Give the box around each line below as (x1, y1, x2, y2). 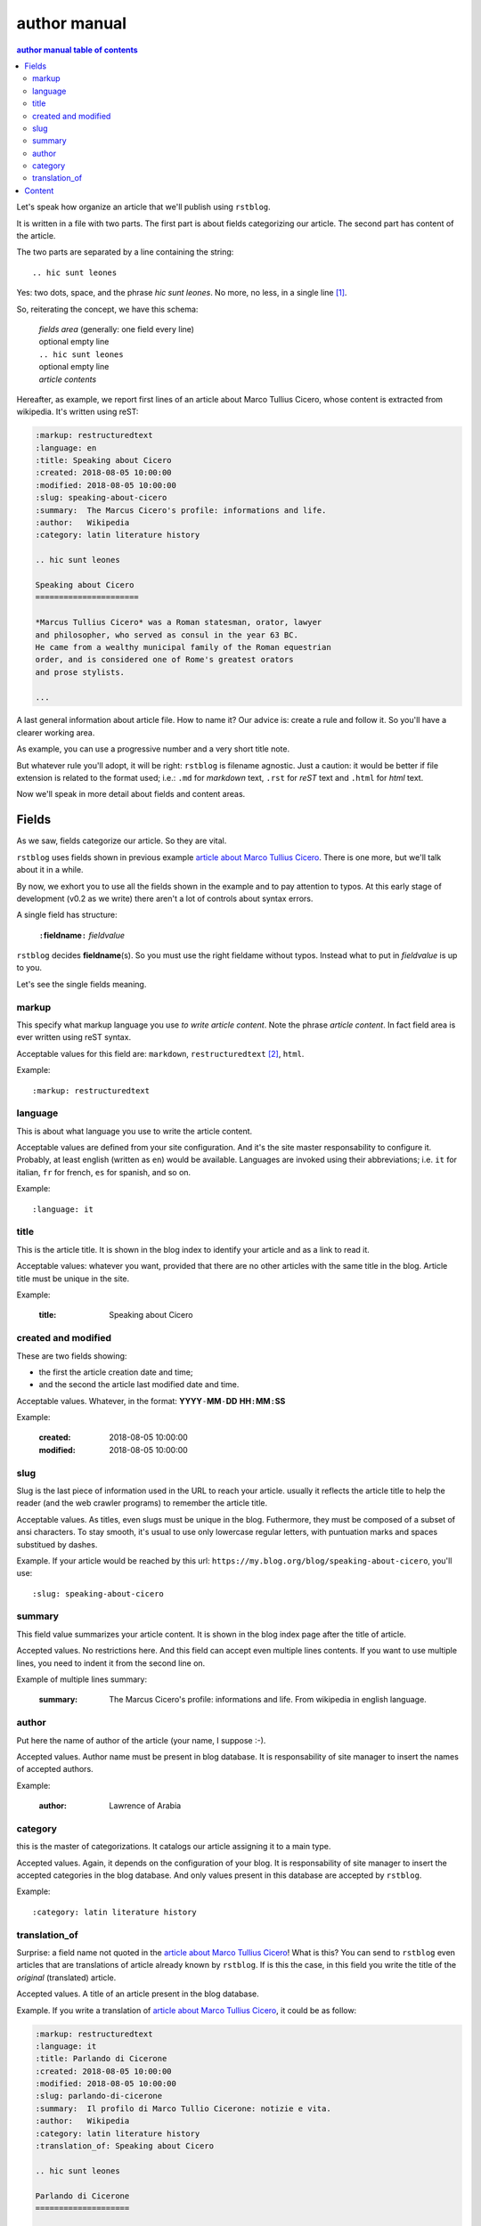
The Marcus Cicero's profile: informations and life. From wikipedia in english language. (109, 1694, 427, 1705)
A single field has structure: (16, 909, 118, 921)
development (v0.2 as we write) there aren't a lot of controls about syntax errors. (16, 893, 314, 904)
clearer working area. (16, 727, 95, 738)
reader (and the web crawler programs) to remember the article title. (16, 1498, 268, 1508)
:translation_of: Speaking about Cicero (35, 2141, 214, 2151)
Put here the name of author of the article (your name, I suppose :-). (16, 1734, 266, 1745)
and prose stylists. (35, 667, 125, 677)
